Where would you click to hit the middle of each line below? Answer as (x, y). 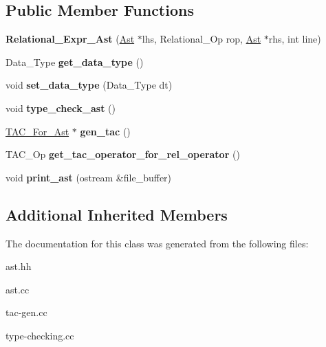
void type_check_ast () (61, 108)
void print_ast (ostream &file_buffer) (89, 177)
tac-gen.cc (26, 312)
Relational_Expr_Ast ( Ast (70, 39)
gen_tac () (105, 131)
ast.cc (18, 289)
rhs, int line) (295, 39)
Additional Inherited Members (117, 214)
